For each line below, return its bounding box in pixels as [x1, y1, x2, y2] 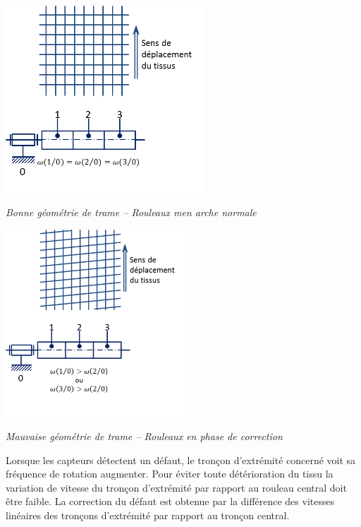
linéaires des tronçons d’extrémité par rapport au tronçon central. [6, 507, 290, 522]
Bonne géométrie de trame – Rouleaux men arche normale [6, 205, 257, 220]
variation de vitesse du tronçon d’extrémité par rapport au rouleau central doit [6, 480, 347, 495]
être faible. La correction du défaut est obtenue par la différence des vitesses [6, 494, 335, 509]
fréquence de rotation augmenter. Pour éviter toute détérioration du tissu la [6, 466, 334, 481]
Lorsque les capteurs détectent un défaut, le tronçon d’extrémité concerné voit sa [6, 452, 356, 467]
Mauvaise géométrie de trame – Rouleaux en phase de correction [6, 428, 283, 443]
